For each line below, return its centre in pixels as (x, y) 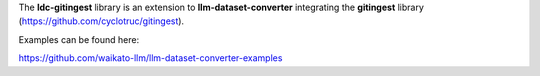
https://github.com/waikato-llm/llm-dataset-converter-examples (150, 58)
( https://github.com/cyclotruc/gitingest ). (101, 21)
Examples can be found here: (79, 39)
